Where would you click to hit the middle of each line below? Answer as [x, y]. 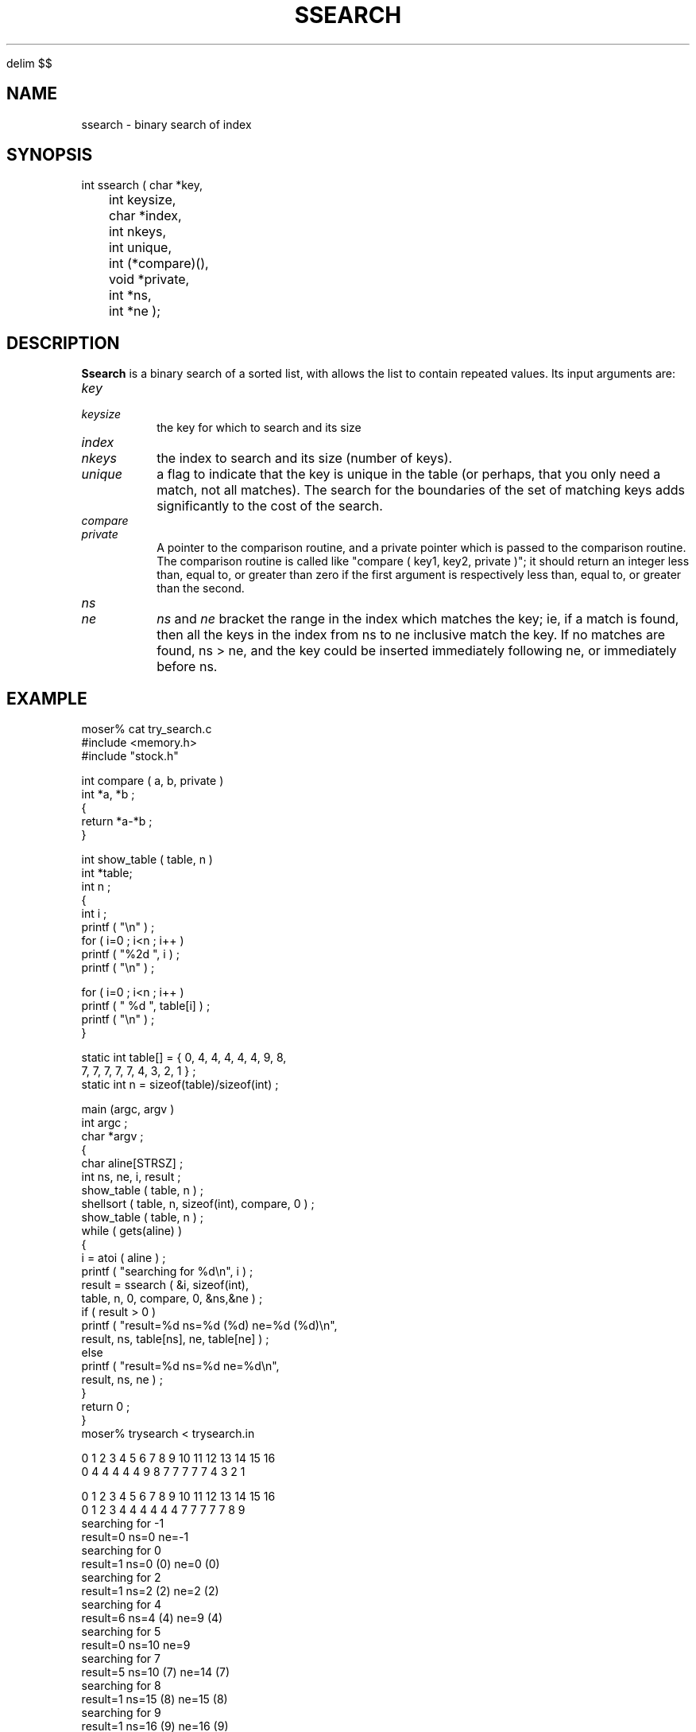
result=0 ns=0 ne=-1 [135, 1537]
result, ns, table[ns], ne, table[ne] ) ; [175, 1339]
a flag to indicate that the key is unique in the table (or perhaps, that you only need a [409, 474]
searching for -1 [123, 1524]
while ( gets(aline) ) [132, 1231]
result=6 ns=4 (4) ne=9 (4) [152, 1618]
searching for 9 [121, 1713]
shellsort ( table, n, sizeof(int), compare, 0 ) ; [198, 1204]
